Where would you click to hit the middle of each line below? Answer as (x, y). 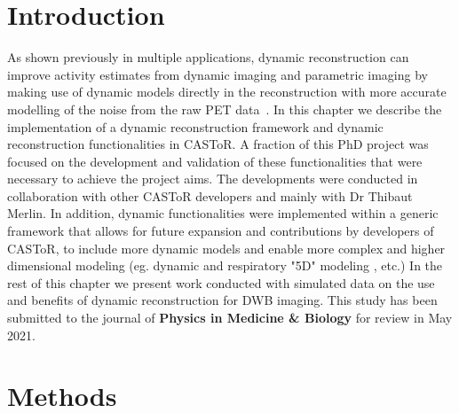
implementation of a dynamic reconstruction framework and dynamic (195, 126)
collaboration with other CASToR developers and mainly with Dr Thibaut (210, 195)
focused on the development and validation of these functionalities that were (215, 161)
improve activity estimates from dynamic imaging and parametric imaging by (218, 74)
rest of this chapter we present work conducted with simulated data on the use (221, 282)
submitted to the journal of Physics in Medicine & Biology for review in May (230, 318)
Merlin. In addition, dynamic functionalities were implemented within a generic (223, 213)
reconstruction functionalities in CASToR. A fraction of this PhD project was (218, 144)
